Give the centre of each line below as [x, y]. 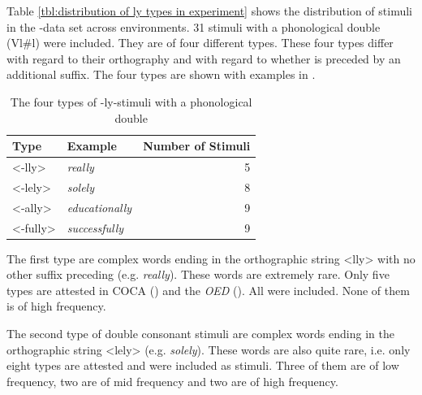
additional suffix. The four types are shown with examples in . [161, 74]
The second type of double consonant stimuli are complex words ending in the [200, 333]
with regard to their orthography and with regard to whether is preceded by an [204, 58]
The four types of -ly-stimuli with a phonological [131, 101]
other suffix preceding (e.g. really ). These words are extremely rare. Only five [198, 274]
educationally [99, 207]
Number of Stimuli [197, 146]
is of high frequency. [56, 306]
